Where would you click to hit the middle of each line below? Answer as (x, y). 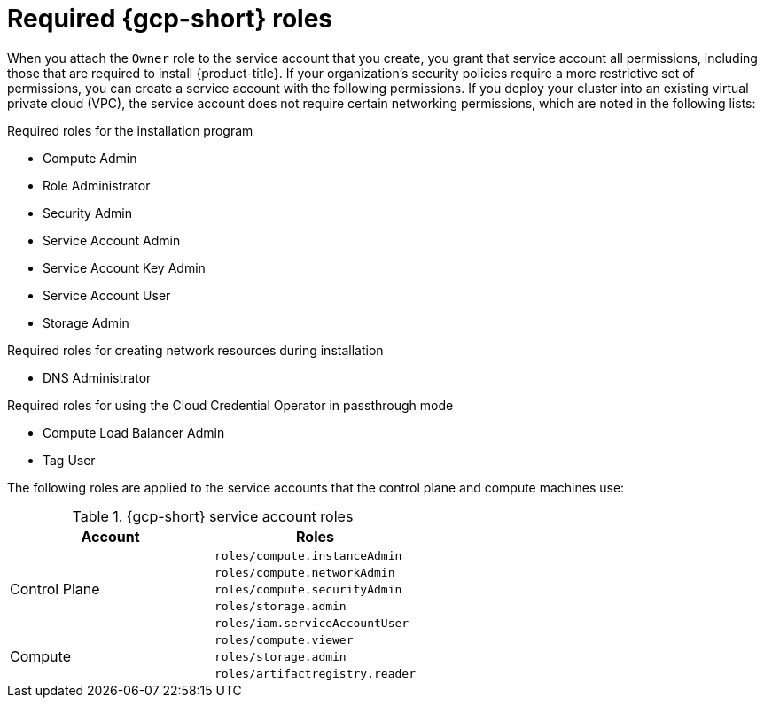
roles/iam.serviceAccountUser (312, 623)
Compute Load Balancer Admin (134, 432)
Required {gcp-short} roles (170, 19)
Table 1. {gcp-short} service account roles (213, 516)
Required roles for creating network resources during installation (195, 350)
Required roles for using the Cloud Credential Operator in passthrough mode (230, 405)
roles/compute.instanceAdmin (308, 555)
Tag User (69, 460)
